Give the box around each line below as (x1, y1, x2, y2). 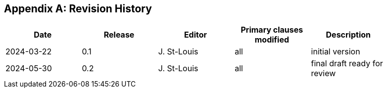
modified (254, 35, 290, 45)
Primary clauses (241, 25, 303, 35)
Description (326, 30, 371, 40)
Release (103, 30, 135, 40)
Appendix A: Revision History (4, 2, 152, 15)
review (311, 68, 336, 79)
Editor (184, 30, 207, 40)
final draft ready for (311, 58, 383, 69)
